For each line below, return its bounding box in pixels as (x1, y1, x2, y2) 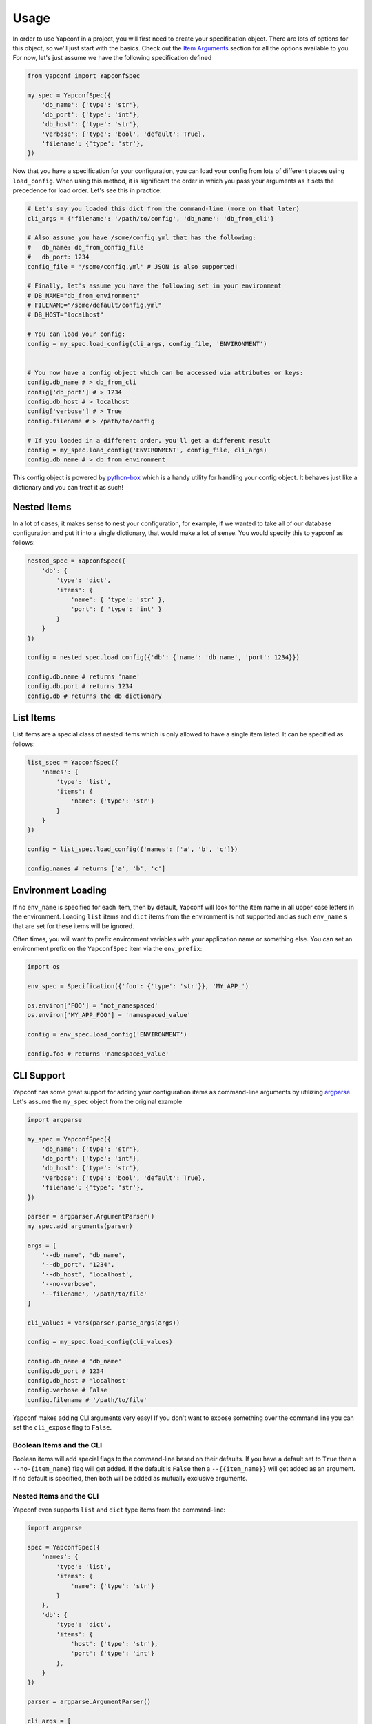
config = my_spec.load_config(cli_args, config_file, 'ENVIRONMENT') (27, 340, 267, 348)
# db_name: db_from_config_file (27, 243, 144, 251)
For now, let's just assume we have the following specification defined (12, 54, 212, 62)
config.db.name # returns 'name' (27, 673, 141, 681)
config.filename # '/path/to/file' (27, 1396, 147, 1403)
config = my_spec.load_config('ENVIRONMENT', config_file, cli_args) (27, 445, 267, 454)
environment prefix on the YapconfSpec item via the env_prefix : (12, 945, 203, 953)
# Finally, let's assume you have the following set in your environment (27, 282, 282, 290)
